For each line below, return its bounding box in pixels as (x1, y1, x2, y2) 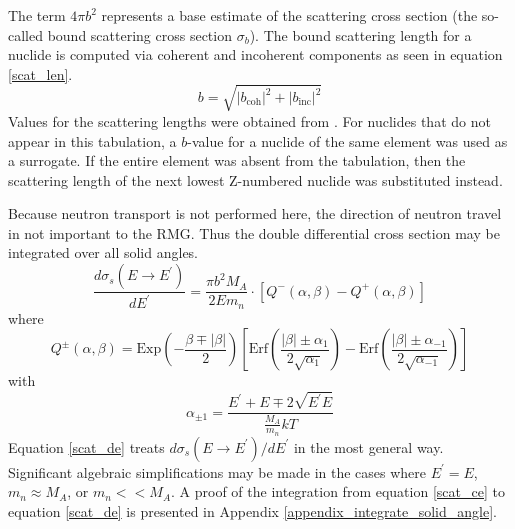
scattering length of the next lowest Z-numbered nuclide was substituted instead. (8, 169, 503, 190)
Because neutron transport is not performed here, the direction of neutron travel (8, 203, 502, 224)
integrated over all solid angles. (8, 242, 199, 263)
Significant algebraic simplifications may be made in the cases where (8, 461, 427, 482)
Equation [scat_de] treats (8, 436, 165, 457)
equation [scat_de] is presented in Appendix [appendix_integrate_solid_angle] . (8, 501, 497, 522)
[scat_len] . (8, 63, 73, 84)
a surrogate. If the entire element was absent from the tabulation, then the (8, 150, 466, 171)
